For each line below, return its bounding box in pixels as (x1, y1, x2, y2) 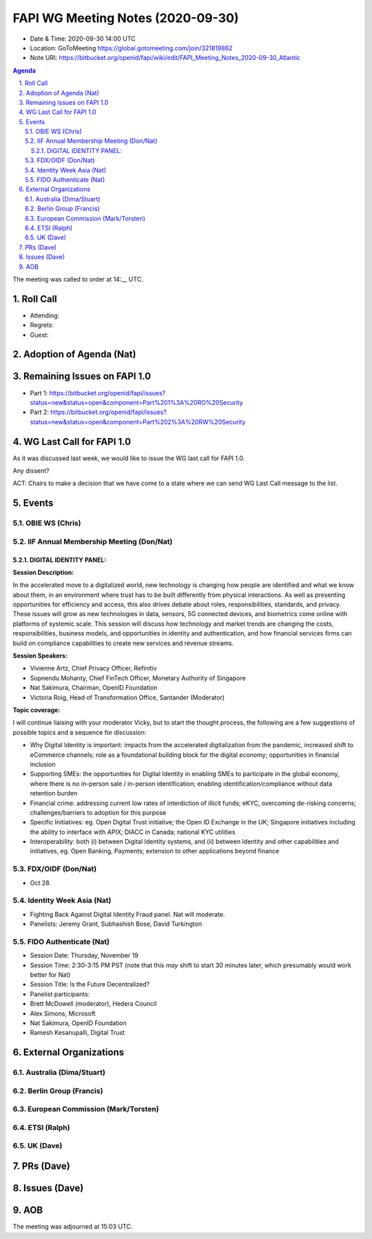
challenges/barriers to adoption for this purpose (30, 808, 167, 817)
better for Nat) (30, 971, 71, 979)
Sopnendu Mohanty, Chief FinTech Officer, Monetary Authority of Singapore (30, 673, 246, 682)
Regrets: (30, 321, 54, 329)
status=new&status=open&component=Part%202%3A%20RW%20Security (30, 417, 246, 426)
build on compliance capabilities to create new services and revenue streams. (12, 639, 234, 647)
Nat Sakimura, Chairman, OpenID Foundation (30, 684, 158, 692)
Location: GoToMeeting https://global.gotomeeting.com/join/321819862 (30, 43, 233, 52)
